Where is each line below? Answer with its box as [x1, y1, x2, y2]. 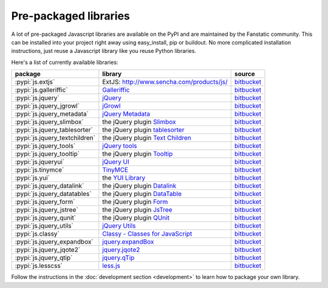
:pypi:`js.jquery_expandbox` [15, 237, 94, 246]
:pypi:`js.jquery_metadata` [15, 110, 89, 118]
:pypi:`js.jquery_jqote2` [15, 245, 81, 254]
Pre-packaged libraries [11, 9, 131, 23]
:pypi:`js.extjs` [15, 78, 55, 86]
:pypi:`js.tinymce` [15, 166, 64, 174]
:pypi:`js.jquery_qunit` [15, 214, 76, 222]
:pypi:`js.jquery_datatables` [15, 189, 92, 198]
